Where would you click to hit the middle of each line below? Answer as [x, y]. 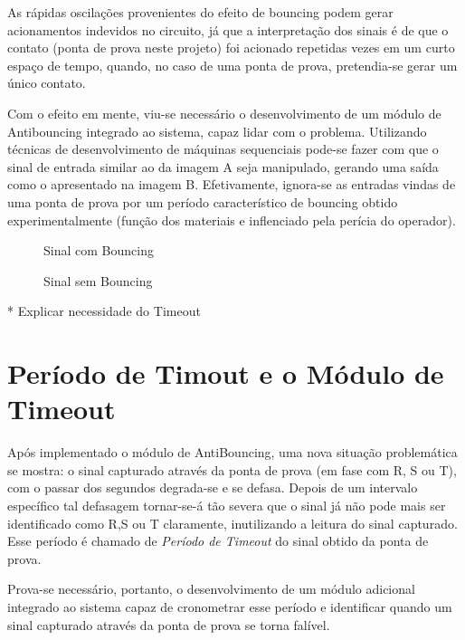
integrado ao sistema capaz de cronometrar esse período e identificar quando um [230, 606]
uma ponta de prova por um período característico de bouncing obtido [203, 201]
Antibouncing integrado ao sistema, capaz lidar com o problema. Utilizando [217, 131]
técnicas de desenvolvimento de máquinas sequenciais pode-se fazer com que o [223, 149]
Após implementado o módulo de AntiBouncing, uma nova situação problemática [232, 452]
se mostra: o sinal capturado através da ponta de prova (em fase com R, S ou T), [232, 469]
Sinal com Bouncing [99, 250]
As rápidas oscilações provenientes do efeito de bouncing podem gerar [200, 12]
